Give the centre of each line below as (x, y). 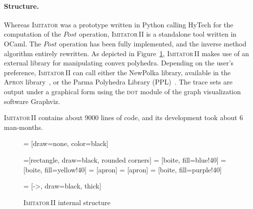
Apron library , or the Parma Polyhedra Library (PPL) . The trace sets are (118, 82)
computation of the (33, 34)
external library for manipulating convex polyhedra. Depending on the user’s (119, 63)
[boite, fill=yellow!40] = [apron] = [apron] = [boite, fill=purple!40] (123, 169)
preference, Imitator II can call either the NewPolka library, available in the (117, 72)
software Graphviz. (32, 101)
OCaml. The (23, 43)
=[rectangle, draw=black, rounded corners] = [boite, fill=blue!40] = (125, 159)
